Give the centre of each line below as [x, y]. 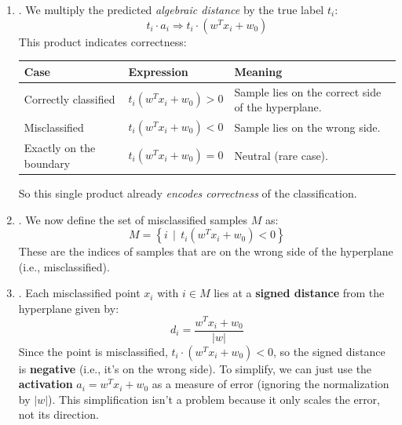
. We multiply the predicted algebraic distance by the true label [171, 9]
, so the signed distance [329, 351]
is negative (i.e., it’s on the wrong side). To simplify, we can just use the [195, 368]
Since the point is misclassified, [93, 351]
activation [46, 384]
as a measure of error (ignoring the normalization [270, 384]
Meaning [258, 71]
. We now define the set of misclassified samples [133, 219]
